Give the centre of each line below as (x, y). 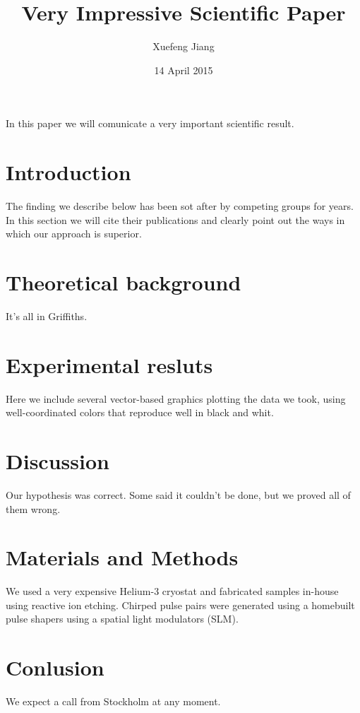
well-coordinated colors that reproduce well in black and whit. (140, 412)
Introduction (68, 172)
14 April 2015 (184, 70)
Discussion (58, 461)
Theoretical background (124, 282)
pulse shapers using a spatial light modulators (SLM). (122, 619)
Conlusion (55, 667)
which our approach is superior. (74, 234)
